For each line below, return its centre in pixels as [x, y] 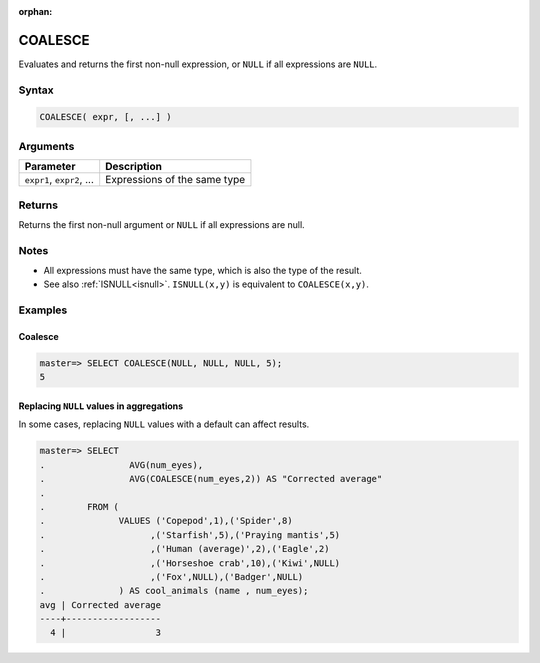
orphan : [35, 11]
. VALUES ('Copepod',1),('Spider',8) [166, 521]
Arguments [46, 146]
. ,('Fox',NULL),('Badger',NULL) [171, 576]
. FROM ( [79, 506]
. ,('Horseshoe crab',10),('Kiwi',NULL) [190, 563]
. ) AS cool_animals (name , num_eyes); [174, 591]
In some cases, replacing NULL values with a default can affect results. [164, 424]
